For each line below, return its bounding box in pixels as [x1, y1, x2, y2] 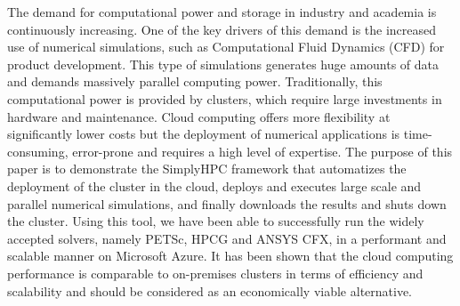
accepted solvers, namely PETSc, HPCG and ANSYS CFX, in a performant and [7, 229, 447, 247]
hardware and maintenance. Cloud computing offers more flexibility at [7, 107, 391, 125]
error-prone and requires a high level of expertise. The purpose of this [72, 141, 453, 160]
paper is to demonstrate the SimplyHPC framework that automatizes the [7, 159, 407, 178]
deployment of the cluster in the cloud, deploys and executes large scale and [7, 176, 422, 195]
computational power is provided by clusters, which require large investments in [7, 89, 442, 108]
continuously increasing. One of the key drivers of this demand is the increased [7, 20, 437, 38]
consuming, [7, 141, 69, 160]
